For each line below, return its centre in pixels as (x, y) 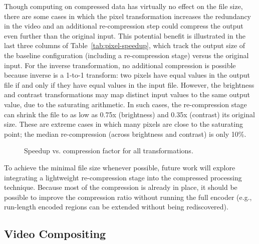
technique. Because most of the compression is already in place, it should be (121, 187)
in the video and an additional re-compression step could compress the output (124, 26)
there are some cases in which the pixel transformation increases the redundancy (127, 16)
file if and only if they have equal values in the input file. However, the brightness (129, 84)
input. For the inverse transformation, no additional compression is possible (120, 65)
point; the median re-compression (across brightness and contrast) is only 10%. (125, 134)
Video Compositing (55, 234)
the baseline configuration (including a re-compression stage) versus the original (126, 55)
